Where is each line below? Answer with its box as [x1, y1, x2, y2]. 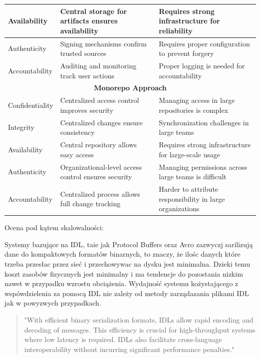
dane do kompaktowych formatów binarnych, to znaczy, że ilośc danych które [4, 249, 241, 259]
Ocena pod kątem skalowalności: [4, 222, 104, 233]
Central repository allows [60, 139, 137, 150]
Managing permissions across [159, 161, 248, 172]
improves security [60, 104, 114, 115]
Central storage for [60, 5, 127, 16]
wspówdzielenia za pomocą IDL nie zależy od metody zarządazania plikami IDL [4, 288, 249, 298]
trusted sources [60, 48, 106, 58]
